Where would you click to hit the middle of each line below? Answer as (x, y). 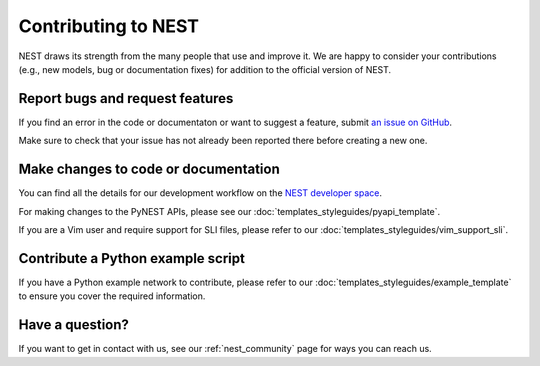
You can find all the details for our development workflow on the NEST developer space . (200, 193)
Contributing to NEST (109, 26)
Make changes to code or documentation (149, 169)
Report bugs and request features (126, 98)
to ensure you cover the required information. (112, 296)
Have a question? (74, 325)
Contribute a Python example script (131, 258)
